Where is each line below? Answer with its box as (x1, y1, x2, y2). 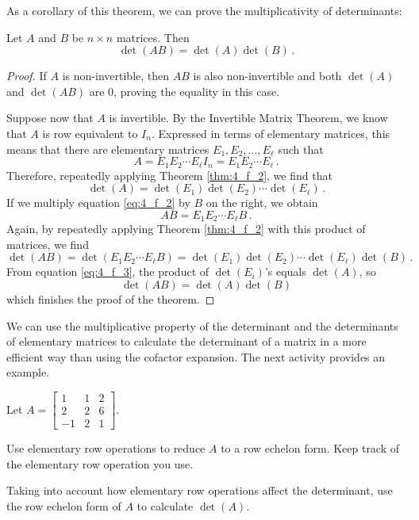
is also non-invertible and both (193, 67, 342, 84)
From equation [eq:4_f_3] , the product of (6, 263, 209, 280)
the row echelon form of (6, 497, 121, 514)
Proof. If (6, 67, 47, 84)
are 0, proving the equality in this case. (89, 82, 280, 99)
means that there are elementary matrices (6, 140, 209, 157)
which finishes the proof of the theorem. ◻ (6, 291, 215, 308)
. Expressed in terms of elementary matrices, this (151, 124, 390, 141)
